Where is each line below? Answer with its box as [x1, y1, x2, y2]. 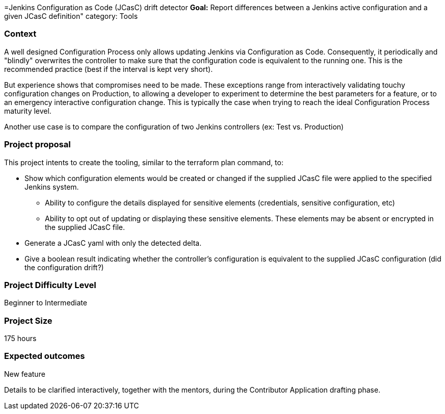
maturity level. [4, 106, 51, 115]
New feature [4, 369, 45, 378]
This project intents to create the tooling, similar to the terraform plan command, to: [4, 158, 283, 167]
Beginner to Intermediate [4, 298, 87, 307]
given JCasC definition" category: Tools [4, 12, 138, 20]
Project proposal [4, 139, 71, 150]
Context [4, 29, 37, 39]
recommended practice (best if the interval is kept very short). [4, 64, 213, 73]
